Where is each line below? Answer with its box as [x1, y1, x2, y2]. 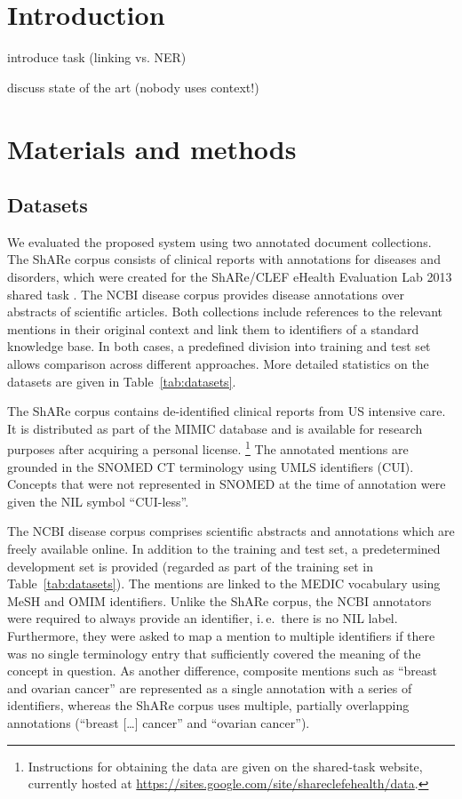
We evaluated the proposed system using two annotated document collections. [7, 232, 432, 251]
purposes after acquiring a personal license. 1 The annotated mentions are [7, 437, 409, 459]
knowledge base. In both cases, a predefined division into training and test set [7, 337, 431, 356]
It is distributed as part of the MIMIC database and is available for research [7, 419, 423, 437]
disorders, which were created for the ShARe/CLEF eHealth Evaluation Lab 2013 [7, 268, 452, 286]
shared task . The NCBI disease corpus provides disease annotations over [7, 284, 405, 303]
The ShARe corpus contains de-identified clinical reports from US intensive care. [7, 402, 446, 420]
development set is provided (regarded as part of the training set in [7, 556, 373, 575]
